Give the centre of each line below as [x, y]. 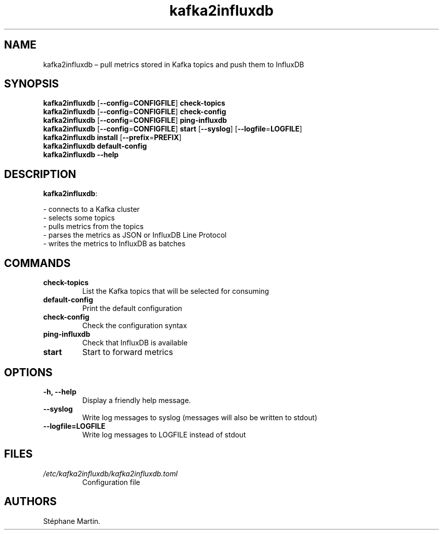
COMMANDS [37, 263]
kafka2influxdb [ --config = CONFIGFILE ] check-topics [134, 103]
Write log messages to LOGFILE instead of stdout [164, 434]
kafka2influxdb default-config [95, 146]
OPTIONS [28, 372]
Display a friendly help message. [137, 400]
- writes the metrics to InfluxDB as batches [114, 244]
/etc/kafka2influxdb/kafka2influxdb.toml [110, 473]
